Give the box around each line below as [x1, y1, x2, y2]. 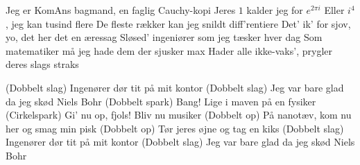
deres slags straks [6, 57, 79, 71]
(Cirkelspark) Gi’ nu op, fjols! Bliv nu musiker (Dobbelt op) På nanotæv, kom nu [6, 107, 352, 122]
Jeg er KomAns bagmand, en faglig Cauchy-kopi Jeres [6, 3, 236, 17]
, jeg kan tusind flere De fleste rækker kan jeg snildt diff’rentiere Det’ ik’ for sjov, [6, 16, 351, 31]
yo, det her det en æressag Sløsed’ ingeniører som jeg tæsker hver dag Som [6, 30, 323, 44]
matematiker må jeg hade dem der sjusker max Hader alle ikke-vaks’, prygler [6, 43, 332, 58]
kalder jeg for [246, 3, 303, 17]
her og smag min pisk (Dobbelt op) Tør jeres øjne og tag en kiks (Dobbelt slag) [6, 121, 344, 135]
